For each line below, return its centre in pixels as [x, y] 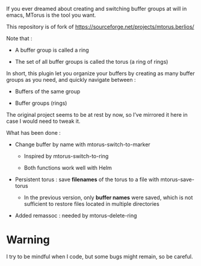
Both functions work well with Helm [68, 168]
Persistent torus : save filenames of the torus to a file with [87, 179]
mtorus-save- [177, 179]
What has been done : [34, 133]
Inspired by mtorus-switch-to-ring [66, 156]
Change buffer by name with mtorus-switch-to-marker [82, 144]
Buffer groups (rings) [41, 103]
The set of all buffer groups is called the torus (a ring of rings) [91, 62]
